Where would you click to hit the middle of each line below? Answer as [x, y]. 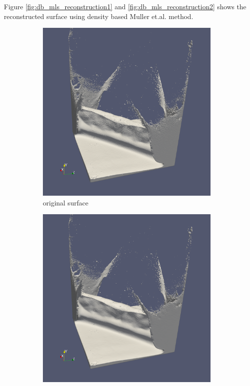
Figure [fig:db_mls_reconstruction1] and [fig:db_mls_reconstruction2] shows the [125, 6]
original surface [66, 202]
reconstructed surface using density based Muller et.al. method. [99, 16]
